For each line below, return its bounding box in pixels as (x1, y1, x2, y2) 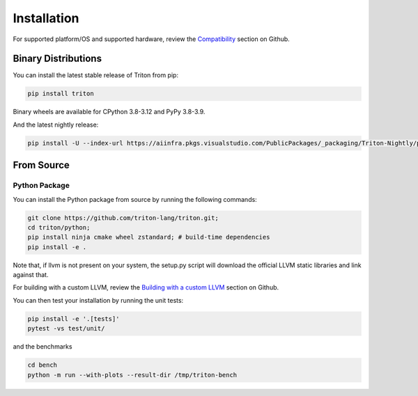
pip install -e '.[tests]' (27, 315, 120, 323)
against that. (13, 271, 49, 279)
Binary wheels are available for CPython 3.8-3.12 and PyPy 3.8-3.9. (13, 108, 206, 116)
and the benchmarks (13, 342, 72, 351)
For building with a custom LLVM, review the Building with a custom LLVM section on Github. (13, 283, 279, 292)
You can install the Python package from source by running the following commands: (13, 195, 257, 203)
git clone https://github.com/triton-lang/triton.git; (27, 214, 219, 222)
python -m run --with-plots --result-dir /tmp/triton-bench (27, 371, 238, 379)
